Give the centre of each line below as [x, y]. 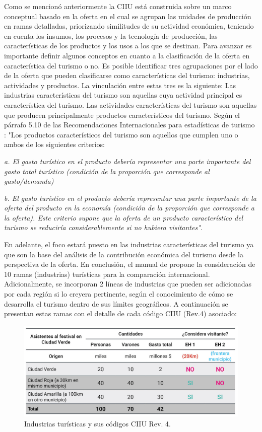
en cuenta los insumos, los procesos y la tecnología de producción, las [111, 35]
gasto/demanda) [29, 181]
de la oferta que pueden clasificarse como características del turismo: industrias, [127, 75]
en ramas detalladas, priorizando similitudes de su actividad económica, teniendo [129, 26]
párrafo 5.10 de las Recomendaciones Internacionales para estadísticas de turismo [129, 125]
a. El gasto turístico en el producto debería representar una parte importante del [127, 161]
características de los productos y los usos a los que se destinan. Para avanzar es [128, 46]
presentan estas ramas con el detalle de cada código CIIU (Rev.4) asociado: [120, 313]
